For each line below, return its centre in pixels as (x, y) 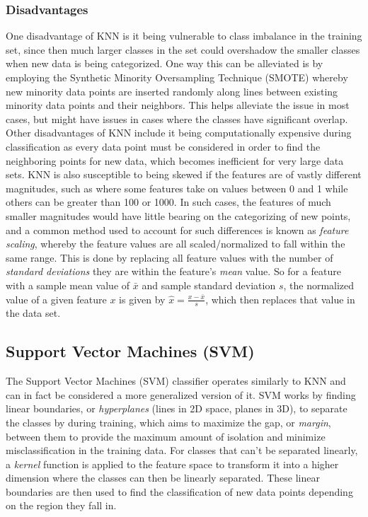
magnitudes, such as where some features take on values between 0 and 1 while (177, 188)
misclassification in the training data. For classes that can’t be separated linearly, (182, 450)
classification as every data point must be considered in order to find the (163, 146)
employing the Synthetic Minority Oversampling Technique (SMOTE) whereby (177, 77)
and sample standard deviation (209, 285)
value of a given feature (56, 299)
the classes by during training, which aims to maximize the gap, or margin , (168, 422)
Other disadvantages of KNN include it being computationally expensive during (179, 133)
